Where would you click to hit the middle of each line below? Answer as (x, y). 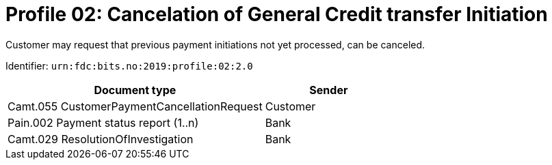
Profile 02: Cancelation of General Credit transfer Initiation (277, 14)
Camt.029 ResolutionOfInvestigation (101, 139)
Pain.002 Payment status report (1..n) (103, 122)
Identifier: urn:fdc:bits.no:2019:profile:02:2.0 (129, 65)
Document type (135, 90)
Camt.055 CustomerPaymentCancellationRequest (135, 106)
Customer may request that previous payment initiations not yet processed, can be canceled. (215, 44)
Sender (329, 90)
